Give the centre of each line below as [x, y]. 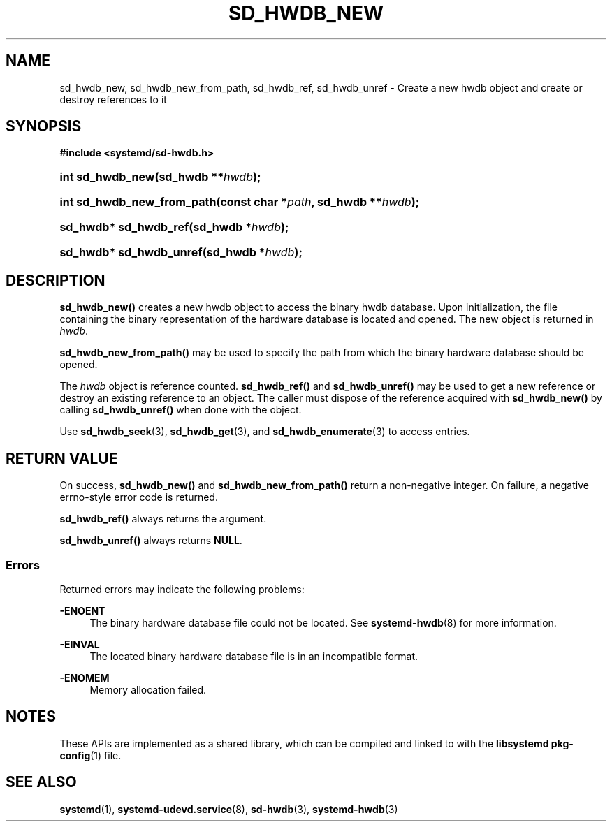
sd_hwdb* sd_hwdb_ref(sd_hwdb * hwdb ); [174, 227]
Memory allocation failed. [148, 689]
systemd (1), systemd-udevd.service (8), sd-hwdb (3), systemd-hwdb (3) [229, 809]
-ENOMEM [85, 678]
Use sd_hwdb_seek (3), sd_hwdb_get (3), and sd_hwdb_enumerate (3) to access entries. [265, 432]
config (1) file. [90, 755]
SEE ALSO [41, 782]
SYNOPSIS [44, 126]
